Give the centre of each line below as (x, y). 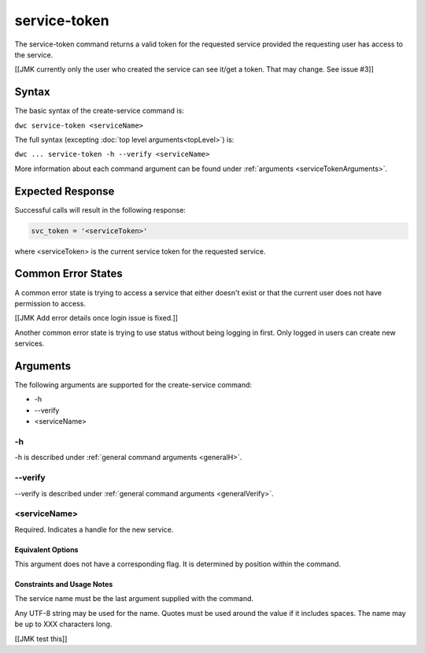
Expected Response (65, 191)
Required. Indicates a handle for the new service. (94, 529)
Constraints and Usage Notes (64, 584)
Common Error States (69, 274)
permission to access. (50, 303)
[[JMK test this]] (41, 639)
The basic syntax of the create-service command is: (99, 111)
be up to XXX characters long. (63, 624)
